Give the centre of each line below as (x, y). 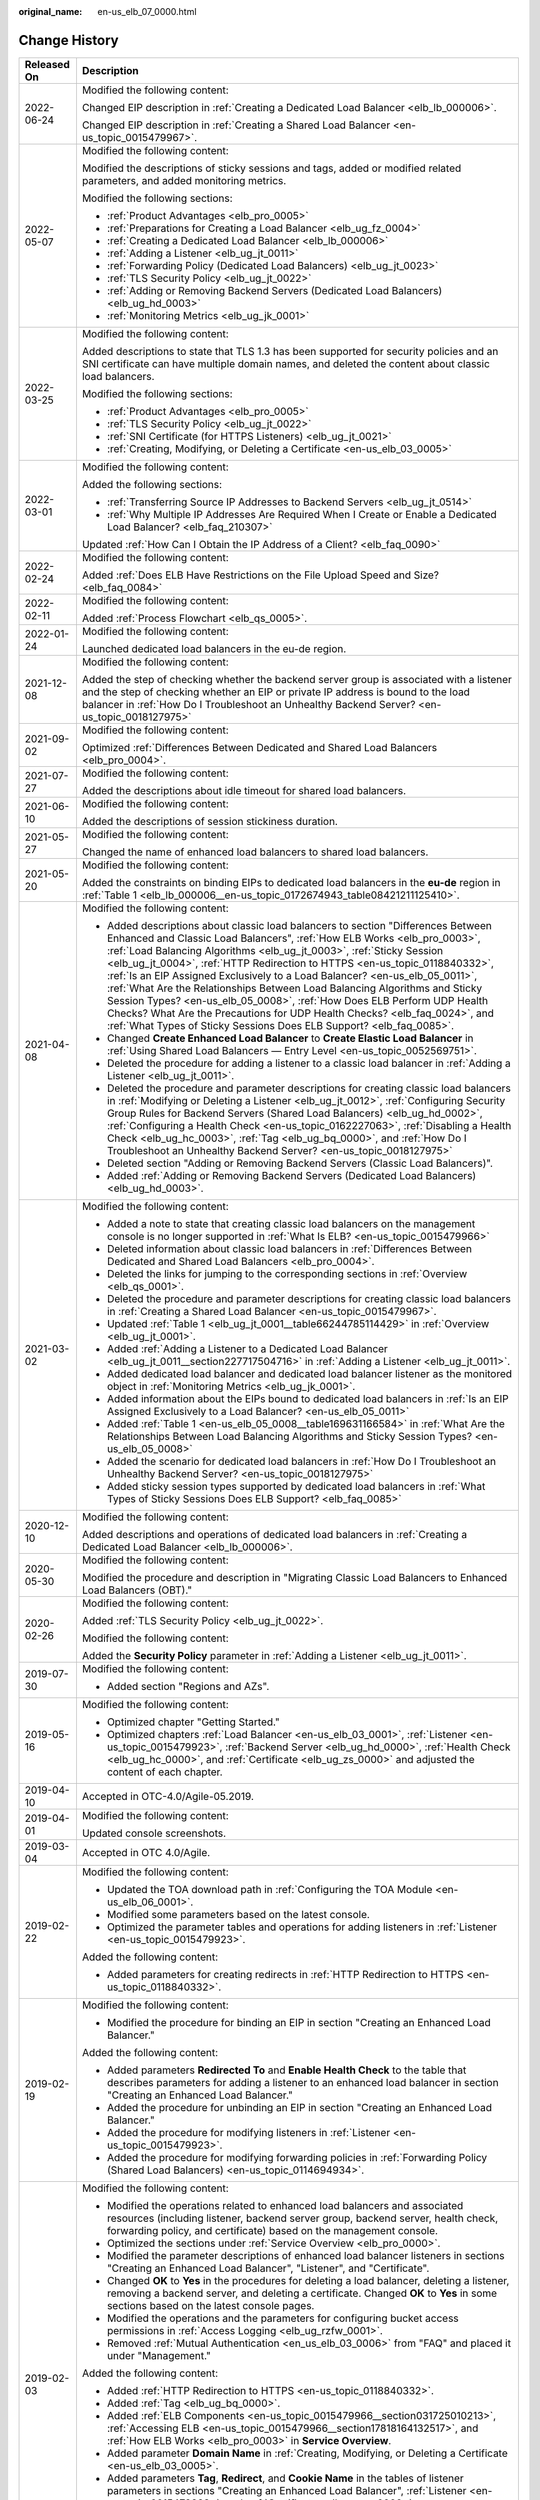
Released (47, 64)
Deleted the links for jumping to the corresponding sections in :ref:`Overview (287, 1273)
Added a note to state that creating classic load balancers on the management (291, 1223)
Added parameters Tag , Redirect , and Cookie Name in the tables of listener (285, 2478)
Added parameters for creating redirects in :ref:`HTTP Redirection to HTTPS (285, 1974)
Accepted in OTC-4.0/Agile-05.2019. (168, 1796)
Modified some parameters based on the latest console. (238, 1914)
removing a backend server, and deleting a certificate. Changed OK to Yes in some (302, 2293)
